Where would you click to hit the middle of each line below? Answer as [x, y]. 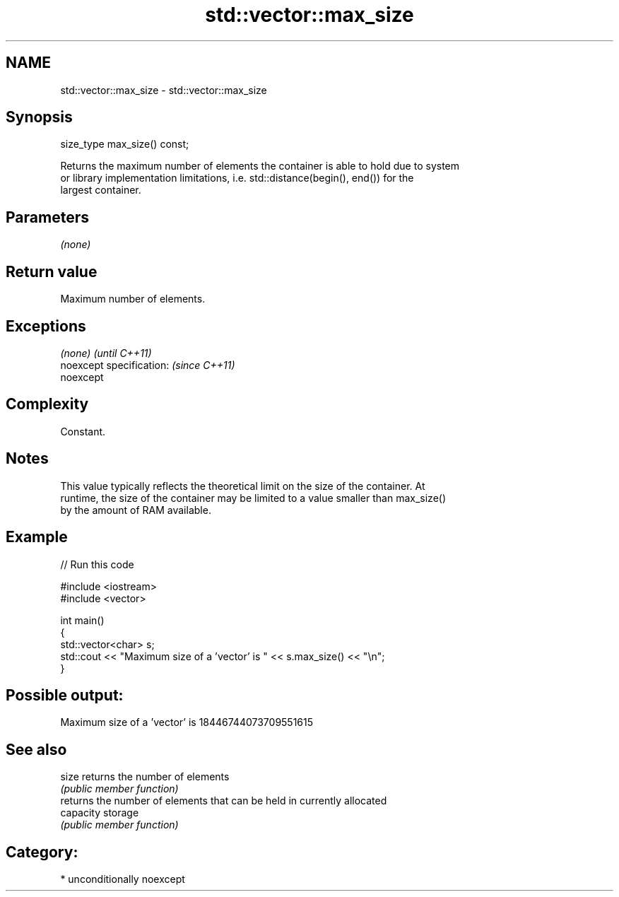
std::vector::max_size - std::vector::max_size [164, 90]
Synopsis [39, 117]
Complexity [47, 404]
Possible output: [65, 695]
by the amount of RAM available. [136, 510]
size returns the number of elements [145, 777]
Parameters [47, 217]
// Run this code [97, 564]
